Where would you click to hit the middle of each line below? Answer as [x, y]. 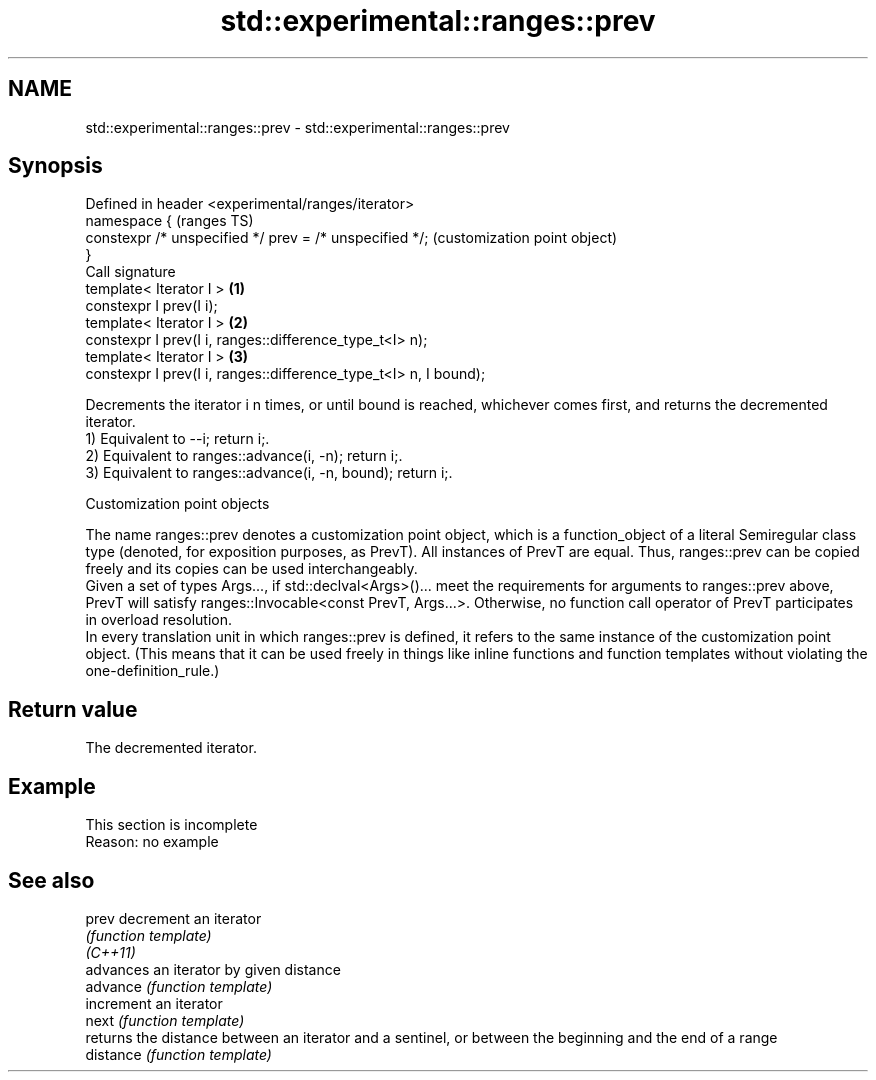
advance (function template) [179, 986]
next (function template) [165, 1020]
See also [51, 880]
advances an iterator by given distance [213, 969]
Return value [73, 709]
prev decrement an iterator [173, 918]
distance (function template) [178, 1054]
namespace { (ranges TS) [169, 221]
